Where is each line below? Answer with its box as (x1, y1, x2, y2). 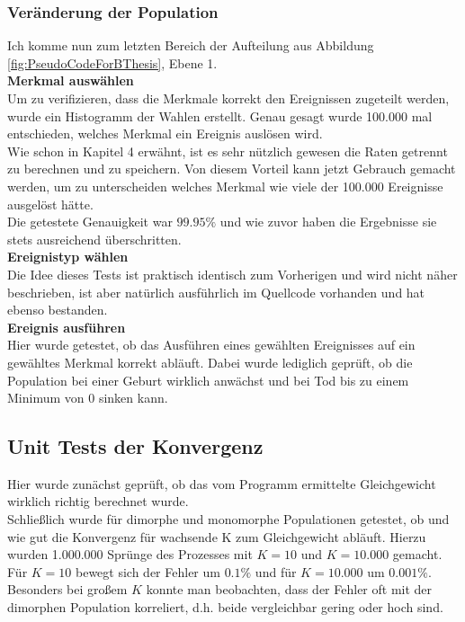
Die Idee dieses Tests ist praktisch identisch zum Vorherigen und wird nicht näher (7, 264, 458, 283)
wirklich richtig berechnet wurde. (7, 492, 189, 511)
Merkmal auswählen (7, 71, 134, 90)
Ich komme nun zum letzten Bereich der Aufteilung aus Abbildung (7, 36, 374, 55)
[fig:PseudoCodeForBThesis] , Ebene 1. (7, 53, 218, 72)
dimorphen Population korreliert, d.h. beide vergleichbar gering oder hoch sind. (7, 598, 443, 617)
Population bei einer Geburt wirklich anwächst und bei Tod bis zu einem (7, 370, 409, 389)
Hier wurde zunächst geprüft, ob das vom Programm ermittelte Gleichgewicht (7, 474, 436, 493)
